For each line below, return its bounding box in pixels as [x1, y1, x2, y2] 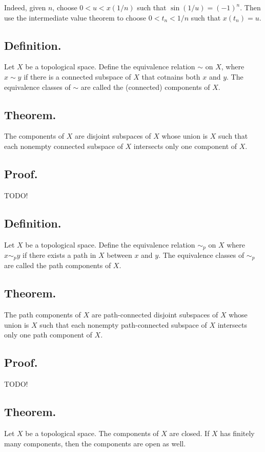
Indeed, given [4, 2, 46, 12]
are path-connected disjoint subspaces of [91, 309, 218, 320]
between [107, 250, 132, 260]
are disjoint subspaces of [75, 130, 151, 141]
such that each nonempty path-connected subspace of [39, 319, 207, 330]
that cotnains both [141, 71, 200, 82]
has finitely [220, 428, 255, 439]
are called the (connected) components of [80, 81, 210, 92]
